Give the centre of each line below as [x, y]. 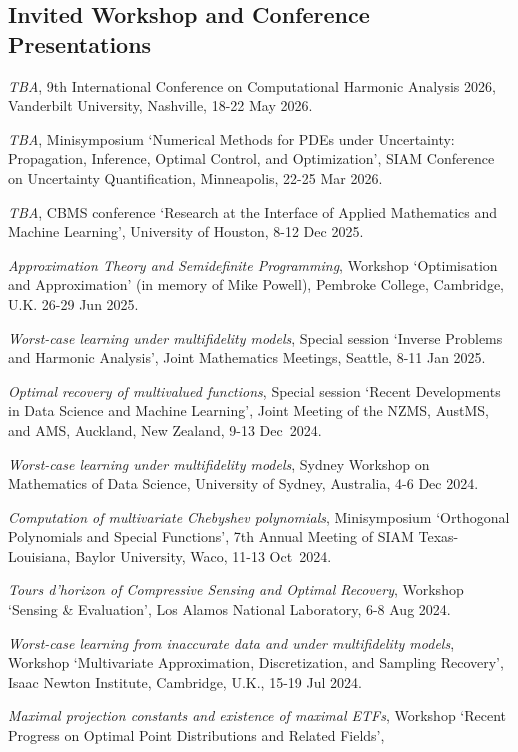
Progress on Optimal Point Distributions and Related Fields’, [196, 735]
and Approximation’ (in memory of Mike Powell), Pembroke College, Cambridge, [256, 284]
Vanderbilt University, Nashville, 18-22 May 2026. [160, 105]
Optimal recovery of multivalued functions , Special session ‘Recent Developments [254, 390]
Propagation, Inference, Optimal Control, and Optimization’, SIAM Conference [251, 158]
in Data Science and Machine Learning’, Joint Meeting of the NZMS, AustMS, [249, 410]
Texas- [438, 536]
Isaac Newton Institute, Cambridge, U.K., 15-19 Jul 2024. [185, 681]
